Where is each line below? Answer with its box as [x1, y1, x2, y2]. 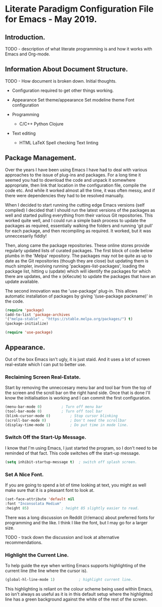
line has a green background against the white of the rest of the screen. [5, 596, 148, 602]
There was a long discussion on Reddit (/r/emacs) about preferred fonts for [5, 514, 155, 520]
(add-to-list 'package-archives [5, 312, 70, 317]
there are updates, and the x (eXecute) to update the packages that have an [5, 273, 156, 279]
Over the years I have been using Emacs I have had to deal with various [5, 167, 147, 173]
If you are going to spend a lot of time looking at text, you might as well [5, 482, 147, 488]
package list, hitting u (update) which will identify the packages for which [5, 268, 151, 274]
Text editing [12, 130, 36, 136]
